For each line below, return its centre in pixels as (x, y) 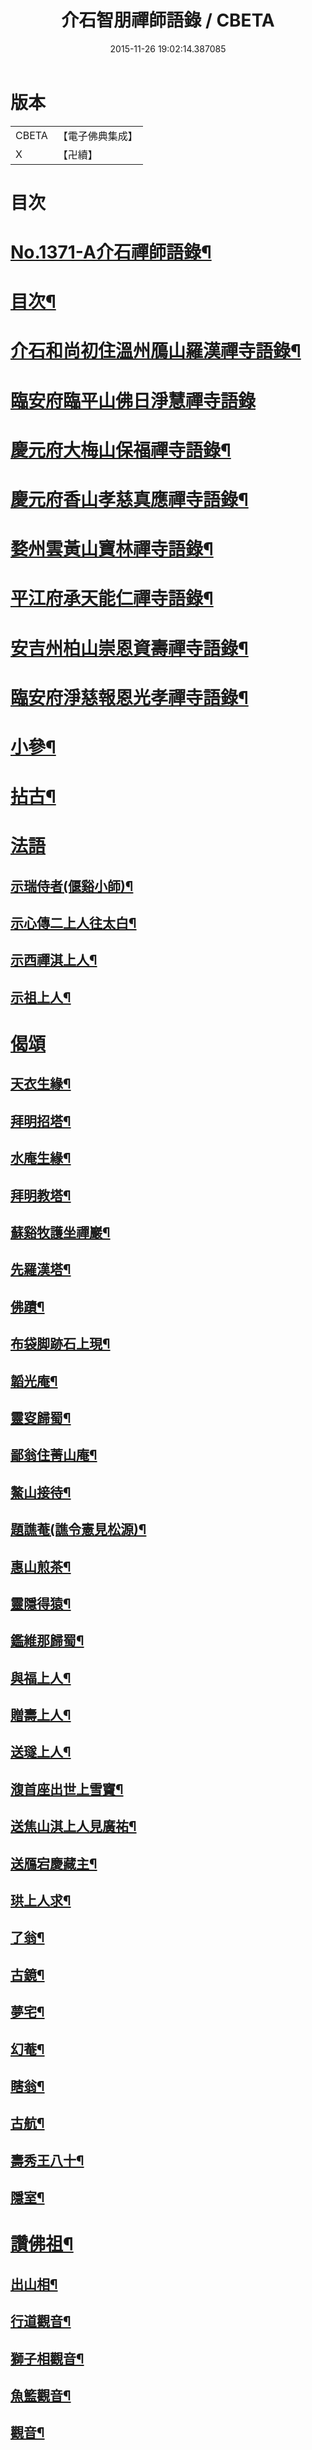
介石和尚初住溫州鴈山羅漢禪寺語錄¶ (156, 351)
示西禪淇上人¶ (54, 960)
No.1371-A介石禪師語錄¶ (111, 252)
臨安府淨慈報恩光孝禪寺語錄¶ (129, 697)
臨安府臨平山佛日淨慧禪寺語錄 (133, 400)
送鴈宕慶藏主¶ (54, 1863)
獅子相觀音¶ (47, 2358)
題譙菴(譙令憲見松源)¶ (78, 1529)
